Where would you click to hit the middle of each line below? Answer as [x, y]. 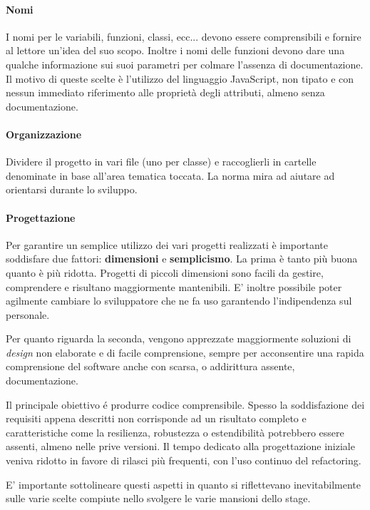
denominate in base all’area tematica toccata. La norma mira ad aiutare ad [170, 175]
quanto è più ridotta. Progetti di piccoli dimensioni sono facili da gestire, [165, 272]
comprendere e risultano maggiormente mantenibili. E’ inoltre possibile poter [174, 286]
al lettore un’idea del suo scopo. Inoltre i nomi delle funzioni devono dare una [175, 50]
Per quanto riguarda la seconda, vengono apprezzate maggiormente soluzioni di [179, 338]
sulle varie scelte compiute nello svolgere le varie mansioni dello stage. [158, 498]
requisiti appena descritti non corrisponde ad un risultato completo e [156, 418]
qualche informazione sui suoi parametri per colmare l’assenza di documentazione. [185, 64]
